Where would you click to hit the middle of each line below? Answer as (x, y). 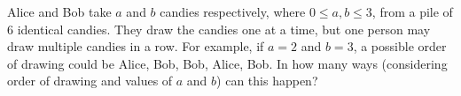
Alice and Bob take (59, 11)
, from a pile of (412, 11)
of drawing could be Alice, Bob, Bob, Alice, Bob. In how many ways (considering (227, 63)
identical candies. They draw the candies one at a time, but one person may (224, 29)
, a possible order (400, 46)
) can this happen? (267, 81)
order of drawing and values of (90, 81)
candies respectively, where (233, 11)
